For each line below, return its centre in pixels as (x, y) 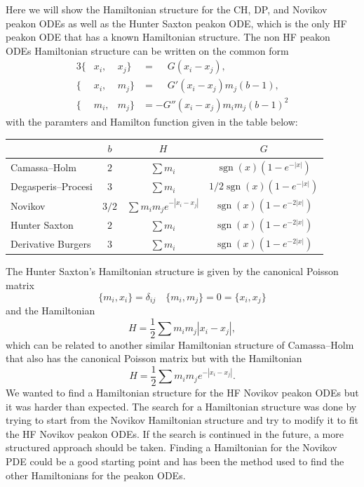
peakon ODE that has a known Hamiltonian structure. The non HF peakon (168, 37)
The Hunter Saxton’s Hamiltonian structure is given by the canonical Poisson (172, 271)
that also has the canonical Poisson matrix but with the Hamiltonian (154, 358)
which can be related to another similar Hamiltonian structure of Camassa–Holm (180, 344)
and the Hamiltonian (50, 311)
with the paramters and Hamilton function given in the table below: (152, 121)
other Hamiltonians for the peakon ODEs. (96, 475)
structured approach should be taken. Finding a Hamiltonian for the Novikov (171, 447)
